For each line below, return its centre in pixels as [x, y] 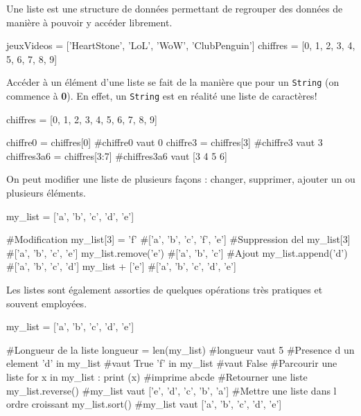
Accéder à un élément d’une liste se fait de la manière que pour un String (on [173, 82]
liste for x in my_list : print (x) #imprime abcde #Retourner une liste [157, 377]
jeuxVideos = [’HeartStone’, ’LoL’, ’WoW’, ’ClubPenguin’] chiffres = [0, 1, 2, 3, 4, [181, 45]
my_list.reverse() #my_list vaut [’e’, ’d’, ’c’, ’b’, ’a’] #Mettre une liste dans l [171, 390]
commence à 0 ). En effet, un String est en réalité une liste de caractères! [162, 96]
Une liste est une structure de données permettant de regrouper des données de [175, 8]
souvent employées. [47, 303]
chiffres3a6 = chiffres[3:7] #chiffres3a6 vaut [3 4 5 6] [117, 155]
